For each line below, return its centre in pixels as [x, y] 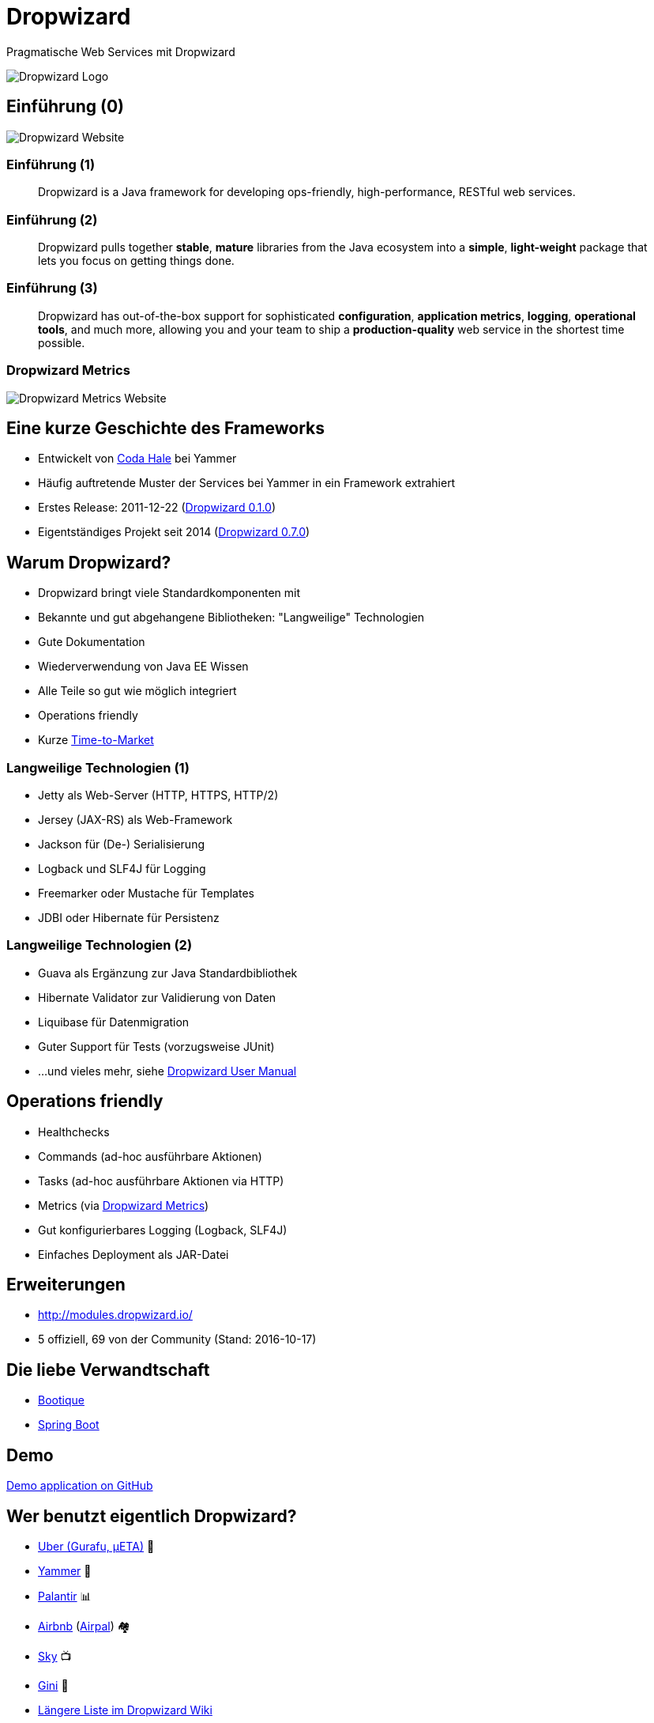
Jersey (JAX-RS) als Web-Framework [135, 820]
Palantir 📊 [65, 1596]
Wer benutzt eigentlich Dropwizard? [152, 1516]
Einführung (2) [52, 219]
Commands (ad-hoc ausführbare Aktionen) [150, 1156]
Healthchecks [74, 1132]
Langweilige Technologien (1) [98, 767]
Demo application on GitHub [80, 1486]
